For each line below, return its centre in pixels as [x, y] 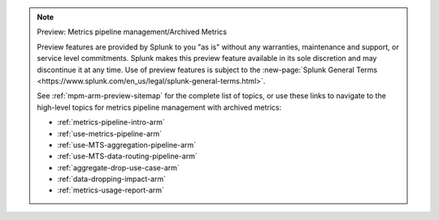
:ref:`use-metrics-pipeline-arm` [110, 133]
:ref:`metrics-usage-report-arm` [111, 190]
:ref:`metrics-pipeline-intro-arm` [111, 123]
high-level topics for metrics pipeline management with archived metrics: [159, 107]
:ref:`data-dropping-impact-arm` [112, 179]
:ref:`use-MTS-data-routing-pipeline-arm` [128, 156]
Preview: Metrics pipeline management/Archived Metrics [132, 32]
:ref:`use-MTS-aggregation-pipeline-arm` [127, 145]
